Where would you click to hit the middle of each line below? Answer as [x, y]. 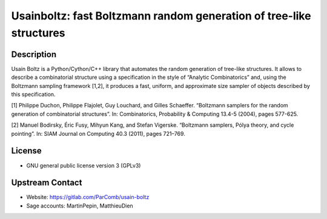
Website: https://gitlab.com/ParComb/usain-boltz [88, 197]
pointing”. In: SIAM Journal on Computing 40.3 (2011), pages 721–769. [98, 133]
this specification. [33, 95]
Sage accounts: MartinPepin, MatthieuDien [80, 206]
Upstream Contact [47, 183]
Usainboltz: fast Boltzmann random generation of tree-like [161, 16]
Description [34, 54]
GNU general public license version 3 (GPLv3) [84, 165]
